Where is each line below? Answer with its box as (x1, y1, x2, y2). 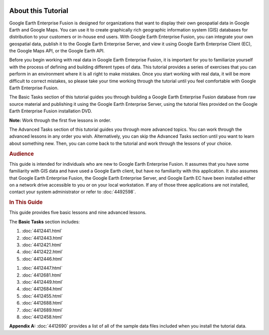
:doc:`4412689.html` (21, 307, 63, 313)
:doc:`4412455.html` (21, 293, 63, 299)
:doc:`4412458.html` (21, 314, 63, 320)
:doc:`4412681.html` (21, 272, 62, 278)
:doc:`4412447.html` (21, 265, 63, 271)
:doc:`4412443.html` (21, 235, 63, 241)
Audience (9, 150, 34, 157)
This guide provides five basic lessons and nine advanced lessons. (9, 210, 147, 216)
